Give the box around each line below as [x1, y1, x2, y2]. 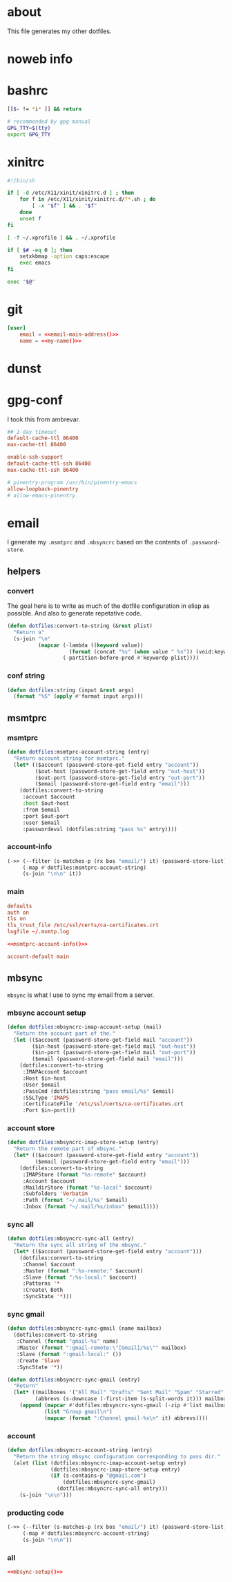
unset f [19, 215, 41, 222]
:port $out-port [22, 812, 70, 819]
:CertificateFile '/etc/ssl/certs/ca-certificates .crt [22, 1100, 184, 1107]
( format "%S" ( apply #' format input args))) [13, 693, 144, 700]
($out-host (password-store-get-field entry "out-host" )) [35, 768, 206, 774]
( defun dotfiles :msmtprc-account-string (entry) [7, 749, 150, 756]
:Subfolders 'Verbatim [22, 1190, 88, 1197]
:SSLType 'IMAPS [22, 1094, 70, 1101]
